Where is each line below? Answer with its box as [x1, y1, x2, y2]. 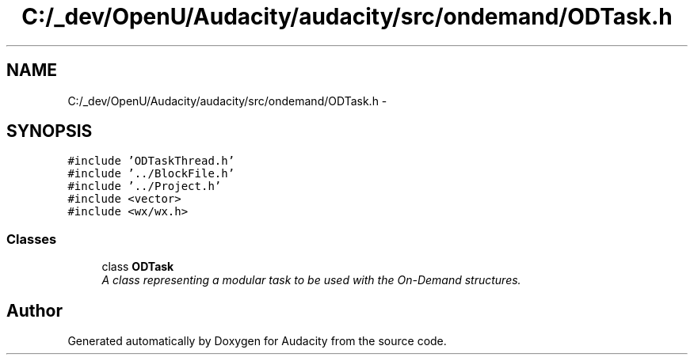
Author [6, 300, 63, 321]
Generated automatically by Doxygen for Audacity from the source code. [67, 334, 447, 348]
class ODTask [101, 260, 174, 274]
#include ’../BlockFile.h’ [67, 167, 235, 180]
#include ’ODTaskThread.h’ [67, 154, 235, 168]
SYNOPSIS [6, 121, 93, 142]
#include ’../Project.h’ [67, 180, 222, 193]
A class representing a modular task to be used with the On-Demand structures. [101, 273, 521, 287]
